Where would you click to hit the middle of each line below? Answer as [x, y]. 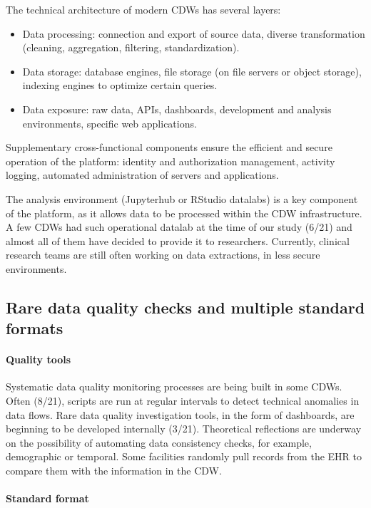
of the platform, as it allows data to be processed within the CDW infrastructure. [184, 213]
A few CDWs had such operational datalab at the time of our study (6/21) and [179, 227]
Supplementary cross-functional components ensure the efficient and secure [169, 147]
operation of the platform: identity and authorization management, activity [171, 161]
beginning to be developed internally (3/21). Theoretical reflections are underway [184, 429]
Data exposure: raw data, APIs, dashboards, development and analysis [177, 109]
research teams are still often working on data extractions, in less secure [163, 255]
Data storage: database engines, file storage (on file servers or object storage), [192, 71]
